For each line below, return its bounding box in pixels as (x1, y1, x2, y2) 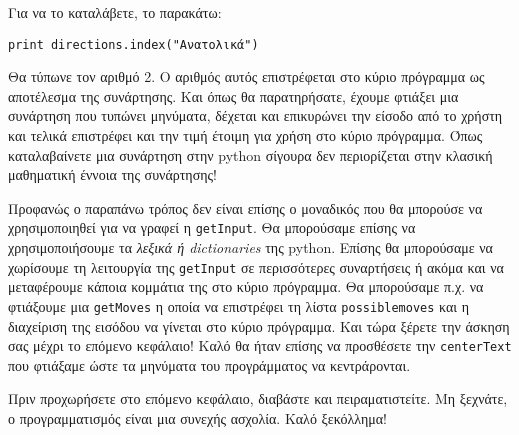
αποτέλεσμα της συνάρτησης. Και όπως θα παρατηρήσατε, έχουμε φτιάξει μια (8, 85, 459, 106)
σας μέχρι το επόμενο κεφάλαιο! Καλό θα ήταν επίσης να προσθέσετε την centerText (8, 335, 512, 356)
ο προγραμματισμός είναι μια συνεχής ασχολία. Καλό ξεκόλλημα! (8, 408, 387, 428)
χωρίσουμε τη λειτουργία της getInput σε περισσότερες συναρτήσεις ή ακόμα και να (8, 256, 504, 277)
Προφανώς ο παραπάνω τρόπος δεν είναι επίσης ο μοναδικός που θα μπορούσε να (8, 197, 483, 218)
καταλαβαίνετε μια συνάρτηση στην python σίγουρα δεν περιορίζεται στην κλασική (8, 144, 493, 165)
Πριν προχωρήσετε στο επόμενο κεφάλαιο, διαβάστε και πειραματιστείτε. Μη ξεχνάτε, (8, 388, 508, 409)
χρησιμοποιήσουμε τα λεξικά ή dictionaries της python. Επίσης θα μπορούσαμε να (8, 237, 493, 258)
